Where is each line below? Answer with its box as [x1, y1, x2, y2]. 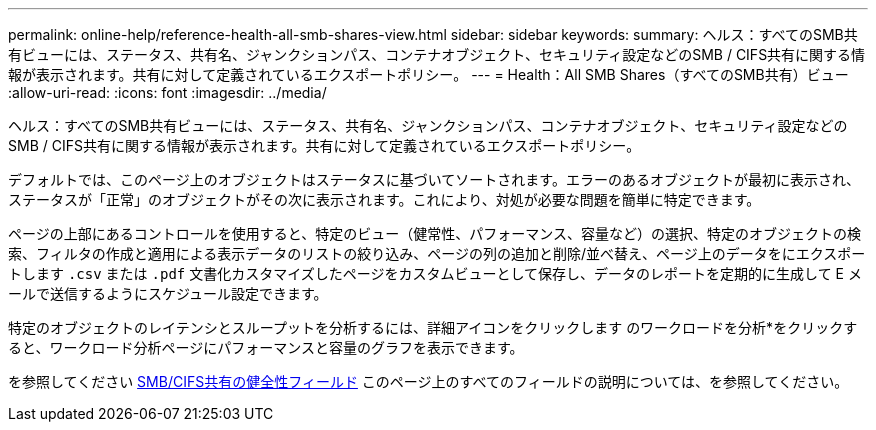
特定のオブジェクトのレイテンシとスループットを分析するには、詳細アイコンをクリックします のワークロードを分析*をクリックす [8, 319, 858, 336]
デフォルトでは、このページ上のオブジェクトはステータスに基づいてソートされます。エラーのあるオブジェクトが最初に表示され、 [8, 171, 861, 188]
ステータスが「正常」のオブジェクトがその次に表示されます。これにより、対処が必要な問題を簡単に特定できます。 [8, 191, 761, 208]
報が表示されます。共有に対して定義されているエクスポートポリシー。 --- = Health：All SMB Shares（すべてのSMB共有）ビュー [8, 66, 849, 83]
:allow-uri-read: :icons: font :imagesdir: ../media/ [8, 84, 327, 101]
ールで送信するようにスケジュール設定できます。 [8, 285, 328, 302]
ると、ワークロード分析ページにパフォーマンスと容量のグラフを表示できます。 [8, 339, 524, 356]
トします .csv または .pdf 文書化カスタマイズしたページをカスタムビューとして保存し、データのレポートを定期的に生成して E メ [8, 265, 862, 282]
